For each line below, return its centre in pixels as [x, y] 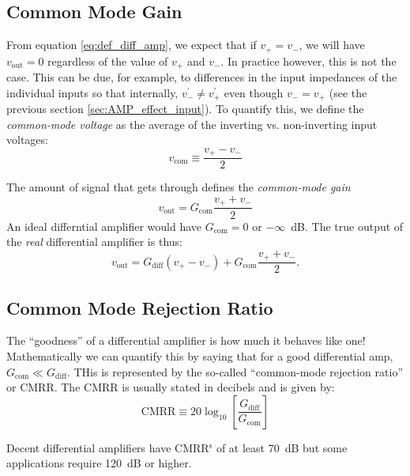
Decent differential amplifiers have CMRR [108, 447]
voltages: [27, 140]
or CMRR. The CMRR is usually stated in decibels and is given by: [171, 387]
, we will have [332, 45]
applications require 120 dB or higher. [99, 463]
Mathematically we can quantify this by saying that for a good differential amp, [200, 355]
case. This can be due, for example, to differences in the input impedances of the [202, 77]
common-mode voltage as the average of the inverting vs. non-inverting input [192, 124]
